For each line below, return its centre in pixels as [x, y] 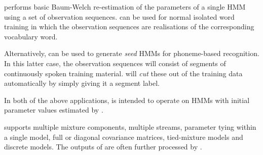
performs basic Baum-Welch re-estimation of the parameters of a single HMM [125, 7]
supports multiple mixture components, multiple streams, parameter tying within [130, 126]
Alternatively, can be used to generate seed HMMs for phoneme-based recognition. [132, 53]
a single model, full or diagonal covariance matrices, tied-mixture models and [124, 137]
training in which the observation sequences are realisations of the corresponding [129, 27]
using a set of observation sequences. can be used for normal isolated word [119, 16]
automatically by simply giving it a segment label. [82, 83]
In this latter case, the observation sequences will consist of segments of [115, 63]
